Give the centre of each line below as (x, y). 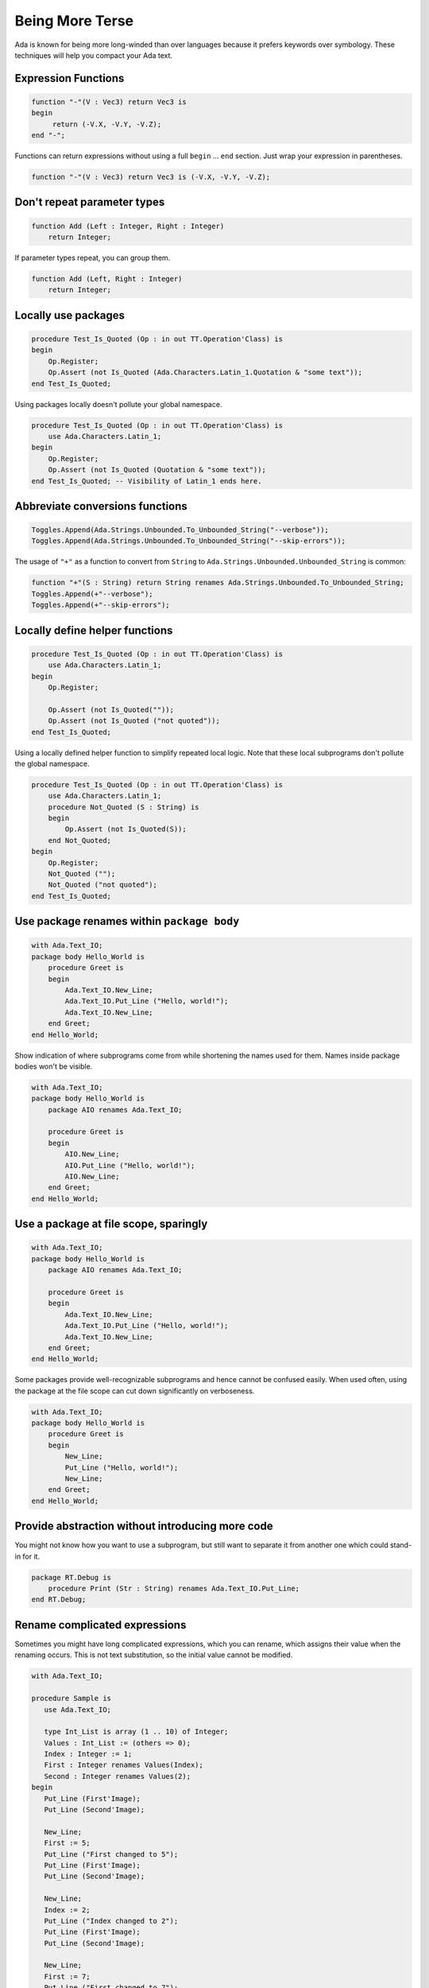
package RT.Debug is (71, 1577)
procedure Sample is (71, 1699)
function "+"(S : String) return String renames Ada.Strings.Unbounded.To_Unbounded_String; (218, 583)
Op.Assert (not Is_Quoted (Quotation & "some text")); (157, 470)
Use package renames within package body (127, 921)
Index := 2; (67, 1910)
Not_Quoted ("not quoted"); (103, 885)
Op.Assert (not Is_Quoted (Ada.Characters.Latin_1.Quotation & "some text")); (205, 373)
